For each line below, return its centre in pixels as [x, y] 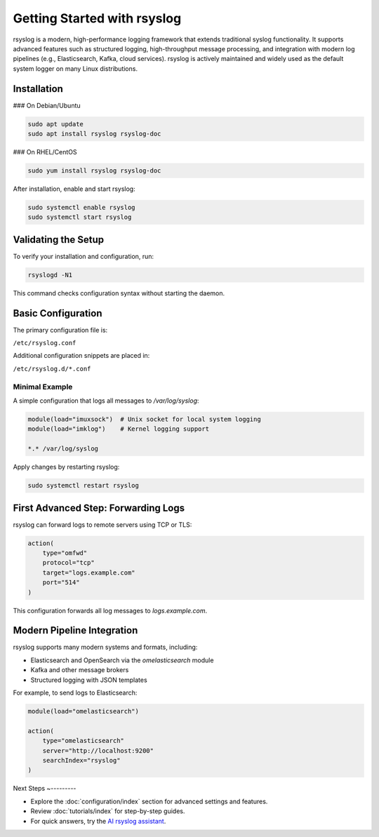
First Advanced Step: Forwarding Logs [99, 508]
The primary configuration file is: [60, 330]
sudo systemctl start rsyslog [80, 217]
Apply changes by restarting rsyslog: [66, 467]
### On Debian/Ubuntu [47, 105]
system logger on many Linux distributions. [75, 68]
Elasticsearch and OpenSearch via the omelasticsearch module [122, 660]
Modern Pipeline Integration [75, 630]
